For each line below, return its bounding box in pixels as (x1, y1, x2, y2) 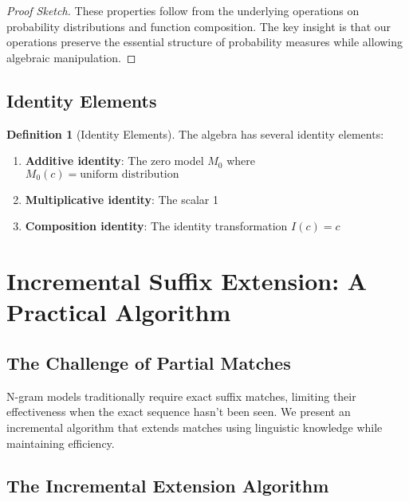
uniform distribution (80, 168, 179, 180)
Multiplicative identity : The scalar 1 (25, 190, 219, 207)
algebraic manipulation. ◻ (6, 49, 136, 65)
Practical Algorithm (6, 296, 231, 328)
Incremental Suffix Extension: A (6, 265, 368, 297)
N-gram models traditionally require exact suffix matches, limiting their (6, 387, 356, 404)
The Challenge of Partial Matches (6, 350, 291, 375)
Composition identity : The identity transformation (25, 218, 288, 234)
